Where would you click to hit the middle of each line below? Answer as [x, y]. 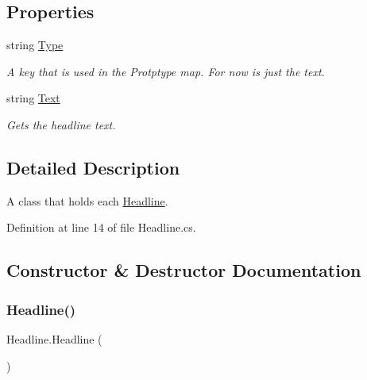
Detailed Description [93, 167]
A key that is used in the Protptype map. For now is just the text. [166, 71]
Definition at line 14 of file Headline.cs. [101, 227]
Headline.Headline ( [54, 338]
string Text [33, 98]
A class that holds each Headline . [87, 200]
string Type [35, 45]
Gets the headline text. [61, 124]
